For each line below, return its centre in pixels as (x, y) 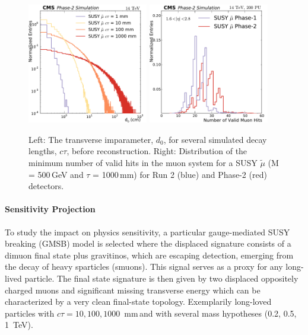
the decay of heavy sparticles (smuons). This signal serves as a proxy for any (144, 267)
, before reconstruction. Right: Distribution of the (157, 151)
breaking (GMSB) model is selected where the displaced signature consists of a (148, 243)
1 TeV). (19, 325)
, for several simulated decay (215, 139)
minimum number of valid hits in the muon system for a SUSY (143, 163)
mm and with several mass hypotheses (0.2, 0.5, (210, 313)
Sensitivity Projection (50, 209)
